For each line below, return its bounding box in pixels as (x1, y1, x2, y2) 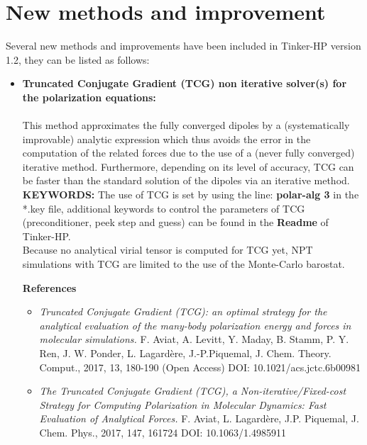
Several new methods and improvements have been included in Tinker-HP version (6, 38, 361, 53)
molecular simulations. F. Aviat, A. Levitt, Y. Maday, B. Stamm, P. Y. (39, 332, 349, 347)
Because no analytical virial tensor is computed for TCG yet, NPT (22, 242, 313, 257)
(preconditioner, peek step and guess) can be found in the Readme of (22, 215, 329, 230)
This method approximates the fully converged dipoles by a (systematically (22, 118, 350, 133)
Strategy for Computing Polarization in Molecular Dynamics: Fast (39, 397, 327, 412)
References (22, 280, 77, 295)
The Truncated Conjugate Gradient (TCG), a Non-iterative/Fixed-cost (39, 383, 346, 398)
